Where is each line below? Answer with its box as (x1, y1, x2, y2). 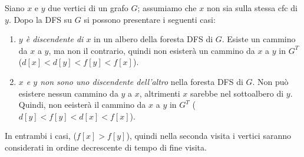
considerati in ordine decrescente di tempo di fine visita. (5, 141, 207, 153)
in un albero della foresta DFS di (94, 33, 213, 45)
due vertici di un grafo (48, 2, 128, 13)
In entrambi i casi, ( (5, 129, 77, 142)
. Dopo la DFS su (8, 13, 72, 25)
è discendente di (25, 33, 84, 45)
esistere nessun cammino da (18, 87, 118, 99)
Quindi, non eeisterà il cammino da (18, 98, 146, 111)
